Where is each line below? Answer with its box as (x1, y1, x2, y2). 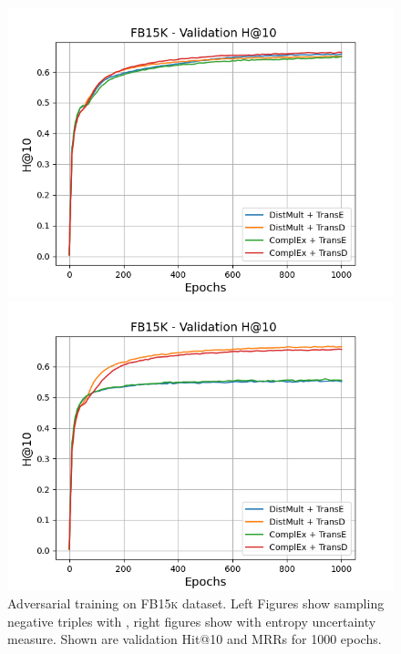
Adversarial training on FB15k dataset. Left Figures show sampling (7, 594, 385, 613)
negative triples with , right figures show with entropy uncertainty (7, 611, 376, 630)
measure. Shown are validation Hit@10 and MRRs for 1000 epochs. (7, 629, 382, 649)
